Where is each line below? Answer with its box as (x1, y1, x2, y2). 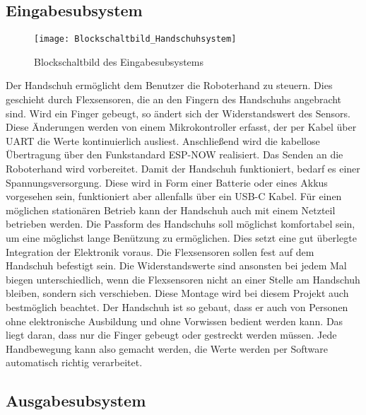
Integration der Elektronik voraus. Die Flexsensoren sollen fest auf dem (6, 244, 314, 259)
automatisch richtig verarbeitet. (6, 355, 143, 370)
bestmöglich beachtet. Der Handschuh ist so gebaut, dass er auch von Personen (6, 299, 348, 314)
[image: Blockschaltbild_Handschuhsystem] (34, 34, 237, 45)
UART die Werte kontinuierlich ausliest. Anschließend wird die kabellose (6, 133, 320, 148)
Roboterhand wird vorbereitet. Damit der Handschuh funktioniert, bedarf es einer (6, 161, 360, 176)
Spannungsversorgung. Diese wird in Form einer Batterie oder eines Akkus (6, 175, 328, 189)
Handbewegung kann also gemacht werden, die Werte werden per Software (6, 341, 329, 356)
